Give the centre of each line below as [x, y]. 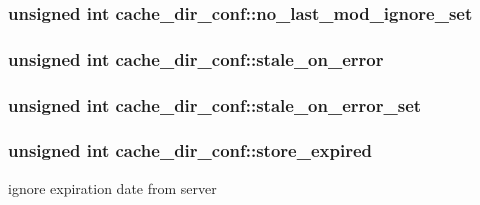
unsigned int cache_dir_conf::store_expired [190, 150]
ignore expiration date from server [112, 187]
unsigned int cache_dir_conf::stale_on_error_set [215, 104]
